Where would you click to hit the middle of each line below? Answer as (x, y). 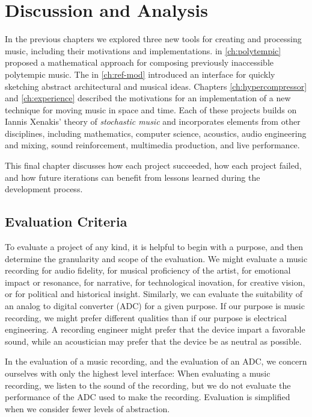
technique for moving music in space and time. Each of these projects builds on (151, 109)
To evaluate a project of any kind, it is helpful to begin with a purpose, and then (154, 247)
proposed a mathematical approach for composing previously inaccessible (139, 62)
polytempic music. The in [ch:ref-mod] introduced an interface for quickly (140, 74)
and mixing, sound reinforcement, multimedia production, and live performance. (152, 145)
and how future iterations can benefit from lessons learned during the (133, 177)
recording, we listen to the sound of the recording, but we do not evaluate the (148, 385)
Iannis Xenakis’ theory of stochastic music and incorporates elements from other (153, 121)
